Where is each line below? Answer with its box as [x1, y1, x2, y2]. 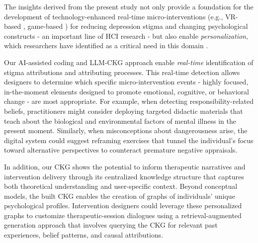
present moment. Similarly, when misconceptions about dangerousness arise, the [4, 125, 248, 136]
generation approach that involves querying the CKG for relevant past [4, 220, 218, 230]
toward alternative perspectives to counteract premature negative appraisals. [4, 145, 238, 155]
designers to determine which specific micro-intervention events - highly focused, [4, 77, 249, 87]
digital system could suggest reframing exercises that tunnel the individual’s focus [4, 135, 254, 145]
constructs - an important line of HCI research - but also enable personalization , [4, 30, 248, 41]
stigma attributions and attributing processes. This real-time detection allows [4, 67, 240, 77]
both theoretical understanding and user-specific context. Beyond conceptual [4, 181, 238, 191]
